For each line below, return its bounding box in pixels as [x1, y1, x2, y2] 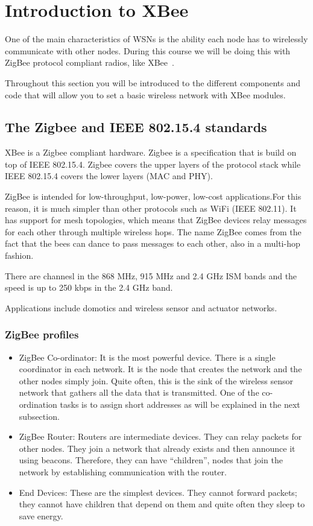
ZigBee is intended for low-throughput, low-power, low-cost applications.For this [5, 190, 302, 203]
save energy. [19, 509, 63, 522]
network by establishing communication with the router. [19, 465, 227, 478]
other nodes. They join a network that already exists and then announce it [19, 442, 296, 454]
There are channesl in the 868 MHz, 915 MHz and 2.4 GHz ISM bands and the [5, 269, 297, 282]
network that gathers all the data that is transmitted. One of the [19, 386, 259, 399]
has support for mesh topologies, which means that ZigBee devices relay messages [5, 214, 307, 226]
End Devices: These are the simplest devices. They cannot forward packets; [19, 486, 297, 498]
